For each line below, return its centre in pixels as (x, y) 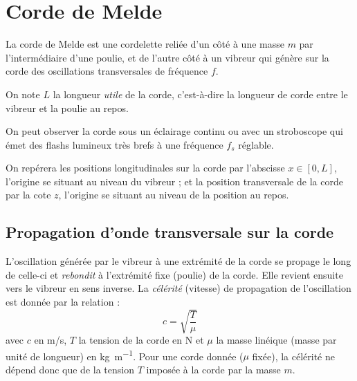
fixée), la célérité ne (293, 356)
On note (23, 94)
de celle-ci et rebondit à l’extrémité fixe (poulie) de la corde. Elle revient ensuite (174, 274)
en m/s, (51, 340)
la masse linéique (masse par (276, 340)
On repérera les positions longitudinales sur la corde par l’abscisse (145, 168)
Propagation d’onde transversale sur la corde (170, 232)
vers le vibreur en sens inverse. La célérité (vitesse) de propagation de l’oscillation (178, 288)
